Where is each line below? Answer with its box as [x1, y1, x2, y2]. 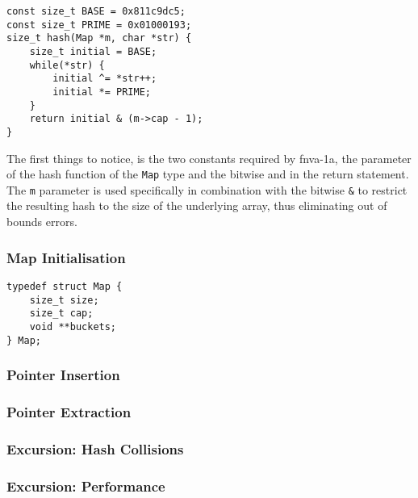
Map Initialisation [6, 247, 126, 267]
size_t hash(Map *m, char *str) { [6, 32, 192, 44]
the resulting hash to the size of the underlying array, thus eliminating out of [6, 197, 387, 214]
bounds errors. [6, 213, 77, 230]
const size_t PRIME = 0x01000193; [6, 19, 192, 31]
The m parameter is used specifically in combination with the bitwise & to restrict [6, 181, 408, 198]
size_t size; [29, 294, 99, 306]
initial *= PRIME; [52, 86, 151, 98]
